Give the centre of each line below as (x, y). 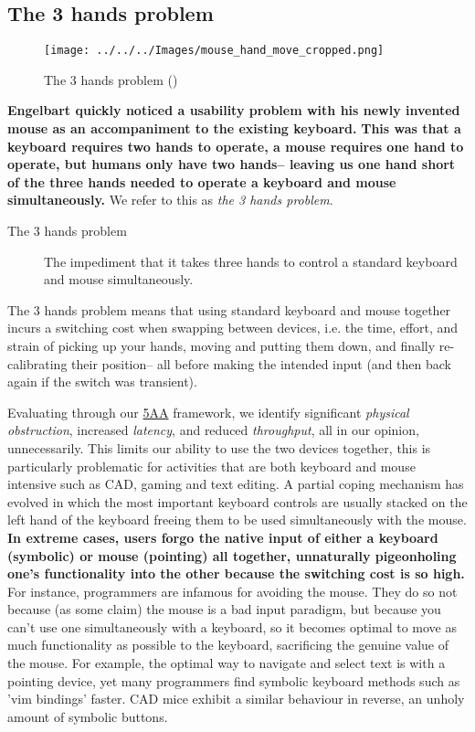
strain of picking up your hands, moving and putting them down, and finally (222, 345)
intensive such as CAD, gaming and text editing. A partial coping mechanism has (236, 484)
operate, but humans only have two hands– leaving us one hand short (232, 164)
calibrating (37, 363)
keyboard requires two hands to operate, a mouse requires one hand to (236, 146)
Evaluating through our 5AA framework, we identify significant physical (208, 412)
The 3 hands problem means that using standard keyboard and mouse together (229, 309)
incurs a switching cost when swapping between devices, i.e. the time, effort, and (233, 328)
